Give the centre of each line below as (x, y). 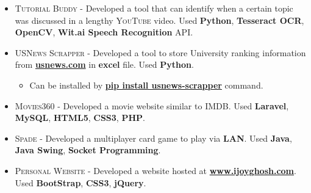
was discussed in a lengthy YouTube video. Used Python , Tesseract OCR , (159, 20)
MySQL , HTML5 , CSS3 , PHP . (80, 118)
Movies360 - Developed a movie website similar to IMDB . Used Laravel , (152, 105)
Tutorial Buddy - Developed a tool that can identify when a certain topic (154, 8)
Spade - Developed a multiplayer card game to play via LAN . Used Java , (153, 138)
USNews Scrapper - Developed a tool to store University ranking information (160, 52)
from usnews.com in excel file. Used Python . (104, 64)
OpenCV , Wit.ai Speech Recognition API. (104, 32)
